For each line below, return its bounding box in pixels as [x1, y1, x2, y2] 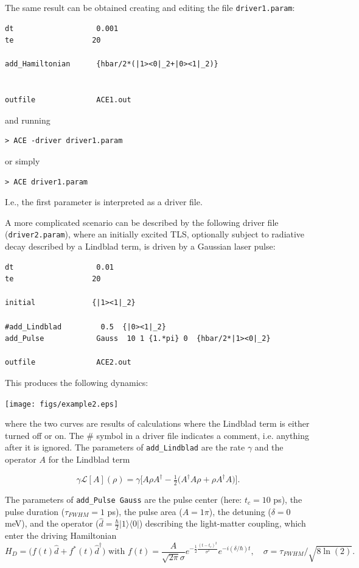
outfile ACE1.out [5, 96, 131, 105]
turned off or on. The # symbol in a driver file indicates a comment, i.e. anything [5, 429, 310, 441]
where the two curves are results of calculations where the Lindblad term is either [5, 417, 310, 430]
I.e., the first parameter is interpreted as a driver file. [5, 195, 203, 208]
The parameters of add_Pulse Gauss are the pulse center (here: [5, 493, 242, 505]
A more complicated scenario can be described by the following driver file [5, 216, 279, 228]
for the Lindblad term [48, 453, 130, 466]
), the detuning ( [209, 505, 271, 517]
